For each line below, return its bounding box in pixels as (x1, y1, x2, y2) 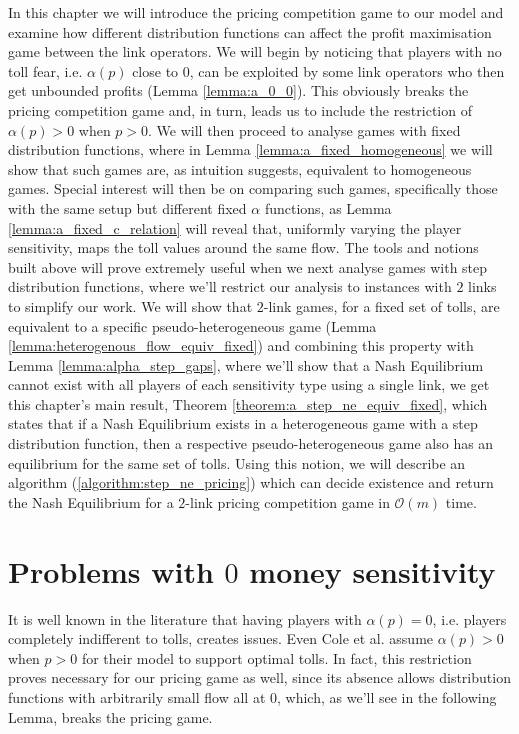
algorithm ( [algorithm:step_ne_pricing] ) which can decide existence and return (8, 472, 494, 493)
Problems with (8, 550, 214, 591)
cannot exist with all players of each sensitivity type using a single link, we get (8, 374, 490, 395)
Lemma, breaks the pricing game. (8, 706, 213, 727)
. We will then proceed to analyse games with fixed (148, 119, 461, 140)
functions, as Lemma (264, 197, 392, 218)
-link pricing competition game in (185, 491, 390, 512)
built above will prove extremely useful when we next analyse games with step (8, 256, 488, 277)
